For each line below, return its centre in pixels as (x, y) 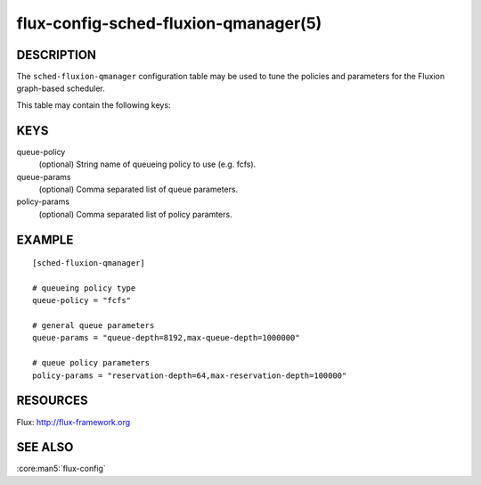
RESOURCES (52, 401)
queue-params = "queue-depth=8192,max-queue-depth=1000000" (166, 338)
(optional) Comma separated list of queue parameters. (139, 189)
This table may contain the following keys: (94, 105)
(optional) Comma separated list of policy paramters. (135, 214)
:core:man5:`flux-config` (61, 469)
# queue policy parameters (91, 363)
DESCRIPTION (57, 55)
